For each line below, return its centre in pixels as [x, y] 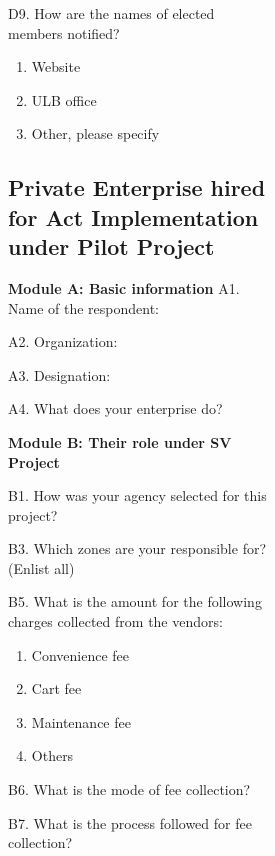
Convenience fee [80, 654]
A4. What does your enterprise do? [115, 408]
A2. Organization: [63, 341]
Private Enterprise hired [137, 187]
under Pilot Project [111, 246]
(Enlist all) [41, 567]
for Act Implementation [133, 216]
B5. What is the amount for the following [135, 601]
